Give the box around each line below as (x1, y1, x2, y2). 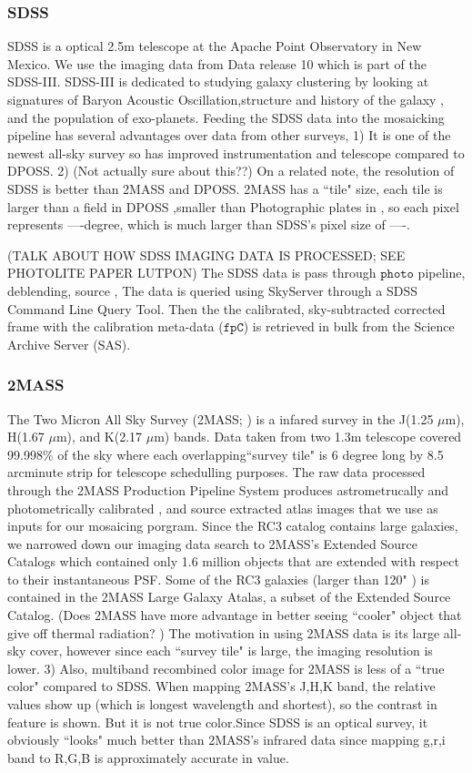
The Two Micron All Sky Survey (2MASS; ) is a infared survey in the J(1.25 (7, 409, 434, 428)
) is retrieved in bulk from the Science (243, 317, 455, 336)
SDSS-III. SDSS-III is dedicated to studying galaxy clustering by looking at (7, 72, 429, 91)
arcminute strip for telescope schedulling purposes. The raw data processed (7, 463, 426, 482)
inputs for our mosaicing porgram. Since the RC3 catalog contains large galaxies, (7, 516, 458, 535)
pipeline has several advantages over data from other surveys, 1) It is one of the (7, 126, 451, 145)
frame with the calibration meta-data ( (7, 317, 224, 336)
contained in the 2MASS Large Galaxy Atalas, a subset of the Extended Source (7, 587, 451, 606)
